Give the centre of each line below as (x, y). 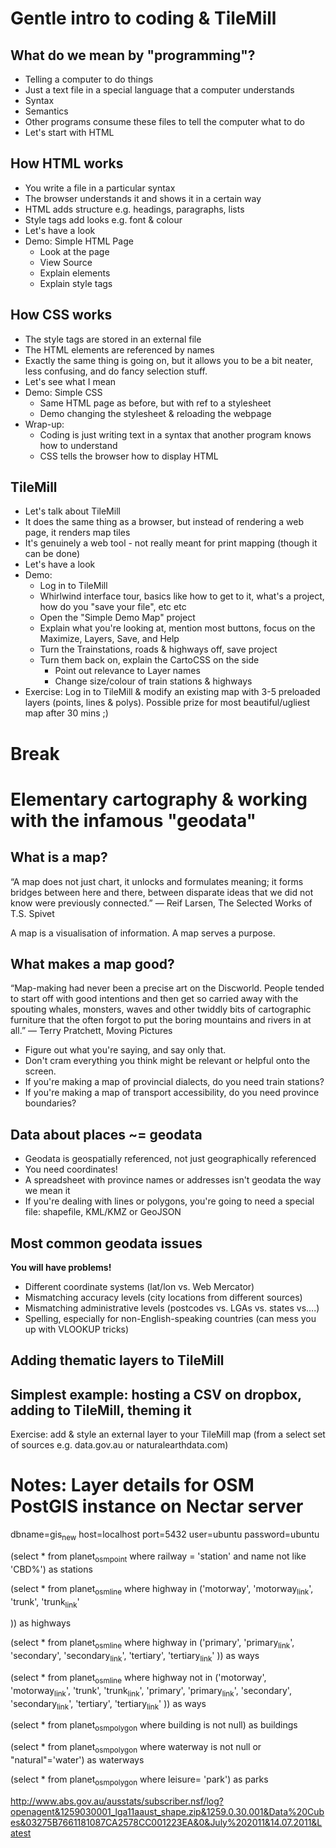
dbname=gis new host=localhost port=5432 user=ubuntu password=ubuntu (165, 1535)
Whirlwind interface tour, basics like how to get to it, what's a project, (182, 596)
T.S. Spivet (32, 913)
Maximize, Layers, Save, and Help (109, 639)
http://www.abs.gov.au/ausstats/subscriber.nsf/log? (117, 1801)
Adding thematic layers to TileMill (117, 1360)
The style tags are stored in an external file (113, 339)
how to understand (78, 445)
